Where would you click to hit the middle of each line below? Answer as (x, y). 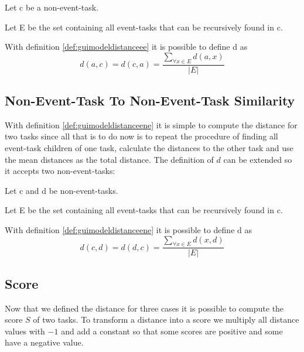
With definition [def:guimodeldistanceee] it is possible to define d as (126, 47)
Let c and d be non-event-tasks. (62, 190)
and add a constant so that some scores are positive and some (172, 331)
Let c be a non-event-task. (52, 7)
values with (25, 331)
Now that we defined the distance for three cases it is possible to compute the (144, 308)
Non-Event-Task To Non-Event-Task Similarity (150, 100)
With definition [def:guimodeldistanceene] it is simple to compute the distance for (151, 124)
